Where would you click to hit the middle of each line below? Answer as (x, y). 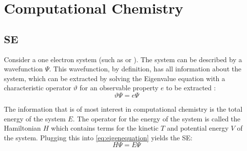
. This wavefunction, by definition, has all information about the (145, 69)
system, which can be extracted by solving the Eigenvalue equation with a (114, 78)
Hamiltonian (22, 128)
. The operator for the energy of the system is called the (157, 118)
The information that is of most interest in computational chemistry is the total (123, 109)
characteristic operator (38, 88)
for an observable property (119, 88)
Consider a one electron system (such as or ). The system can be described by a (123, 59)
